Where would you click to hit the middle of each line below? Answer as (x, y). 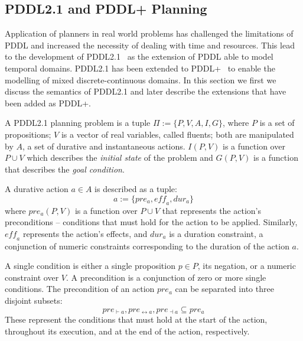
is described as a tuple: (136, 189)
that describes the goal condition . (65, 169)
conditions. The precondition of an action (80, 289)
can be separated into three (224, 289)
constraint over (32, 277)
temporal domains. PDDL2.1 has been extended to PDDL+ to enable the (140, 68)
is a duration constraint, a (216, 233)
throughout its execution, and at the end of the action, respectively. (127, 331)
